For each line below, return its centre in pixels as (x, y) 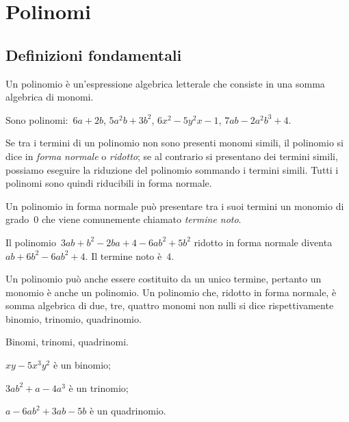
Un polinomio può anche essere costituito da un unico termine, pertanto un (164, 279)
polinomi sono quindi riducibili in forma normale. (109, 183)
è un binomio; (82, 365)
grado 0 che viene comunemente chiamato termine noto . (124, 219)
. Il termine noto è (124, 255)
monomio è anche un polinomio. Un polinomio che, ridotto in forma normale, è (171, 292)
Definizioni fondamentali (94, 54)
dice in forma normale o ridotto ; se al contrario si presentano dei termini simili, (172, 156)
